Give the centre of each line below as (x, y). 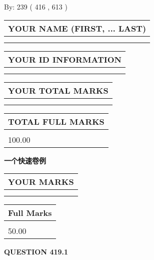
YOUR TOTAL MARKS (58, 90)
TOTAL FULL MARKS (56, 121)
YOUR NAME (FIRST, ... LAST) (77, 28)
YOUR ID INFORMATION (65, 59)
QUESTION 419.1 (36, 252)
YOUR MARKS (41, 182)
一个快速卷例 (25, 160)
